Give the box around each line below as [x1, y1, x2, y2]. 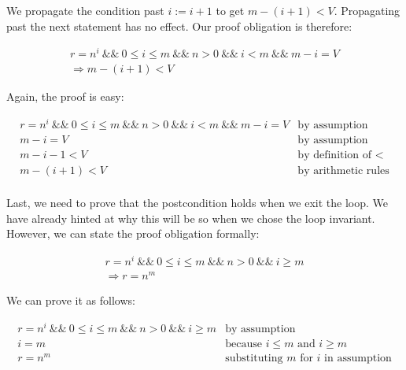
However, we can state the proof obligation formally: [6, 225, 260, 242]
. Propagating [334, 2, 400, 18]
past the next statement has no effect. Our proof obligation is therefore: [6, 17, 352, 34]
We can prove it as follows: [6, 292, 135, 309]
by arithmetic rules [297, 165, 389, 177]
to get [216, 2, 245, 18]
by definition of [297, 150, 372, 161]
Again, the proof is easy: [6, 88, 124, 105]
